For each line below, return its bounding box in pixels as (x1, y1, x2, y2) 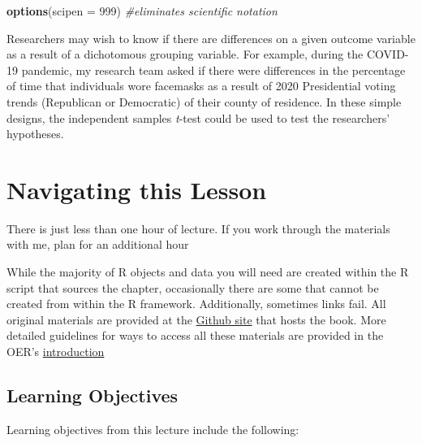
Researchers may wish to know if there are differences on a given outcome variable (6, 29, 416, 46)
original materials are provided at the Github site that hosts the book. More (6, 311, 386, 328)
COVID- (366, 46, 409, 63)
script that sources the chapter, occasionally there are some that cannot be (6, 279, 379, 296)
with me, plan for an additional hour (6, 236, 189, 253)
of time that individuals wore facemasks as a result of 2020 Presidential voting (6, 77, 396, 94)
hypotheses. (6, 125, 64, 142)
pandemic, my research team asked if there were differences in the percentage (21, 61, 406, 78)
